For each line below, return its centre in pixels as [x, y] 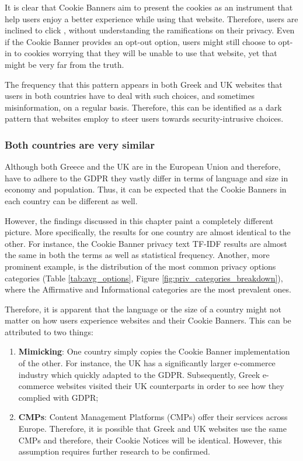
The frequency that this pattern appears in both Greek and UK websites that [144, 84]
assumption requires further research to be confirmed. [114, 451]
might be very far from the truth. [65, 64]
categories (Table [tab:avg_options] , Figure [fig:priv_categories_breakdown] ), [144, 278]
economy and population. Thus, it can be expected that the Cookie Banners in [146, 189]
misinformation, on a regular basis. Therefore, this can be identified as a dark [143, 107]
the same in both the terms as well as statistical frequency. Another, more [137, 255]
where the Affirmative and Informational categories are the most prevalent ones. [148, 289]
